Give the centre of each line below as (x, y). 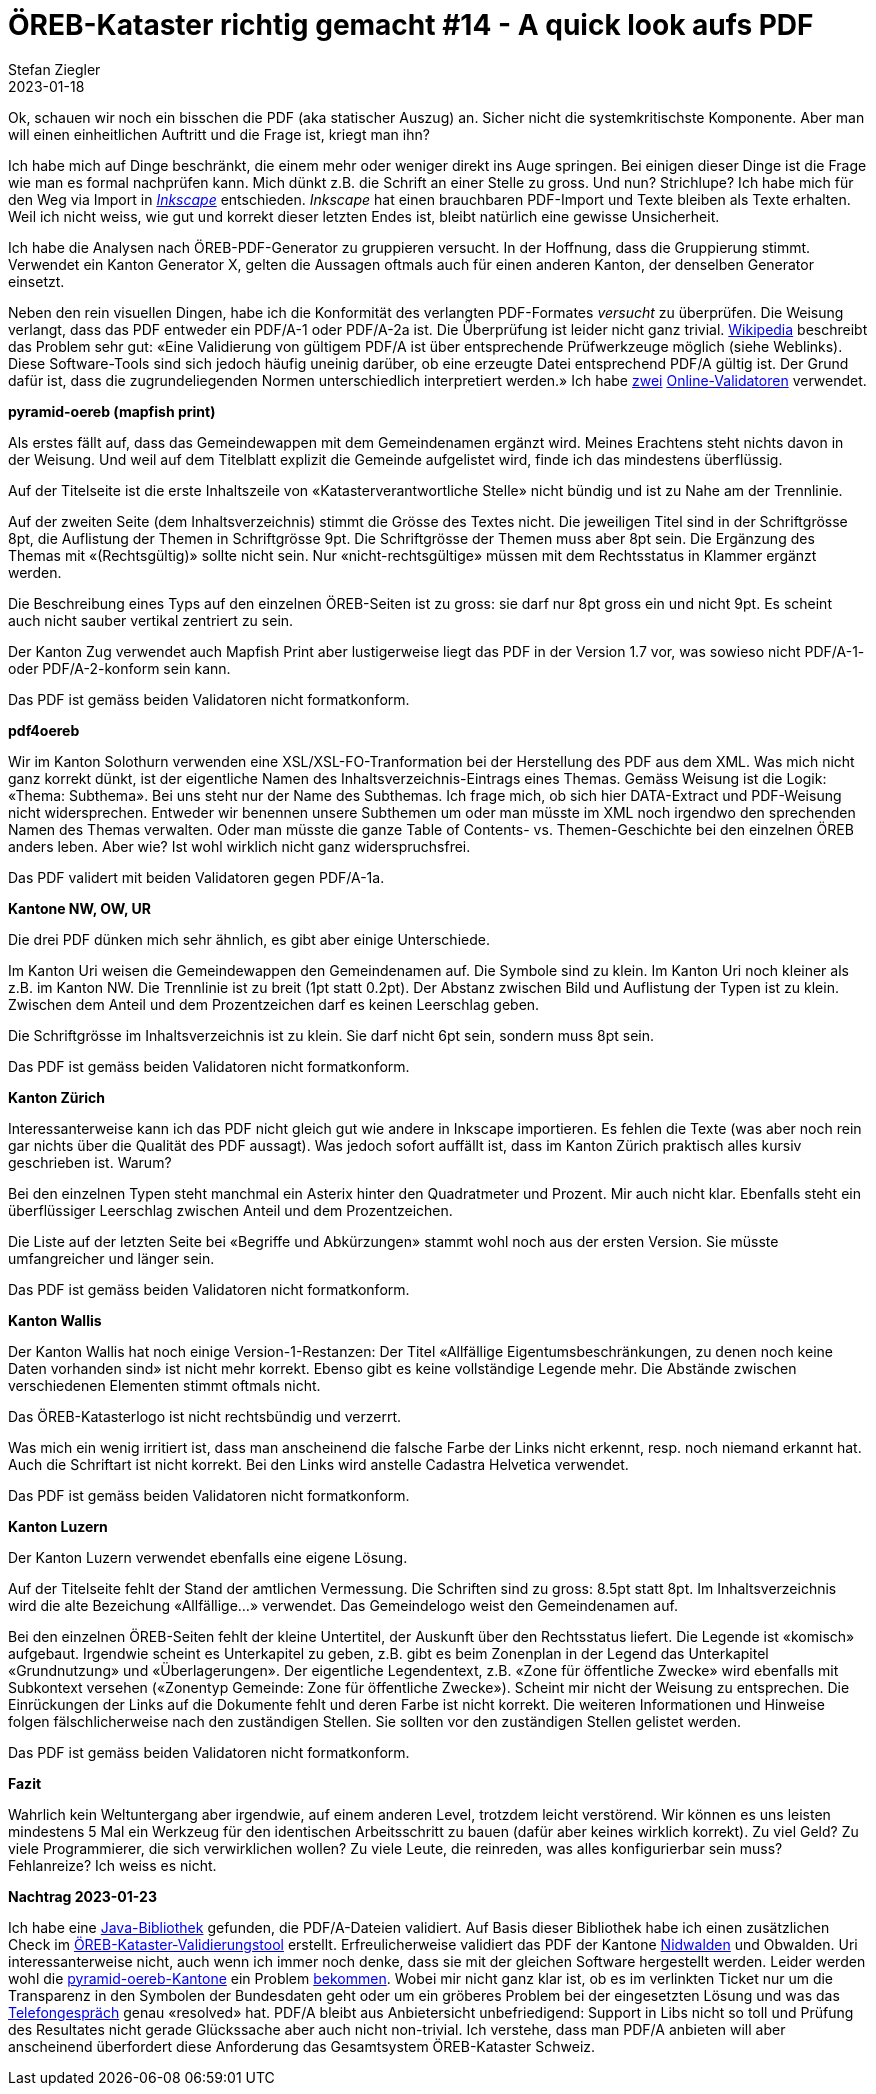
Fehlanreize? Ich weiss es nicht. (112, 1865)
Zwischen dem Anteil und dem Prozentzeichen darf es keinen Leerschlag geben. (274, 1004)
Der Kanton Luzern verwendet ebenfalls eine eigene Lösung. (208, 1557)
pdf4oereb (44, 730)
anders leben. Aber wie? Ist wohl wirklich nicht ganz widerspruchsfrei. (239, 846)
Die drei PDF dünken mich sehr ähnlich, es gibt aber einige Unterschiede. (249, 939)
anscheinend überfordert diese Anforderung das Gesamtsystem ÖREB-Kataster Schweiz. (302, 2046)
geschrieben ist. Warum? (90, 1162)
